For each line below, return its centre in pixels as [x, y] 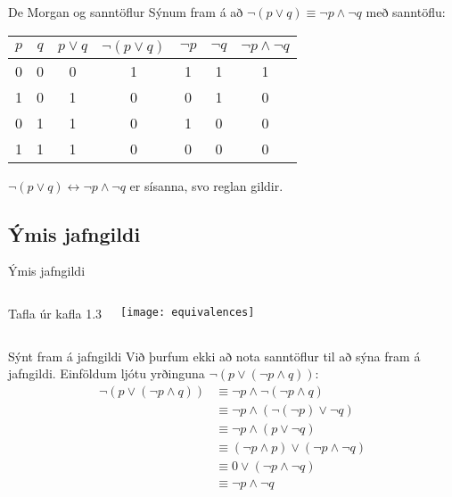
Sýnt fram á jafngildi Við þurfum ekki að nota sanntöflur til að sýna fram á [214, 356]
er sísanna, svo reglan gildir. [206, 185]
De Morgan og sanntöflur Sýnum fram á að [126, 12]
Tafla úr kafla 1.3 [55, 313]
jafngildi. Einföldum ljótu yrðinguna [107, 373]
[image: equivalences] [188, 312]
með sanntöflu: [406, 12]
